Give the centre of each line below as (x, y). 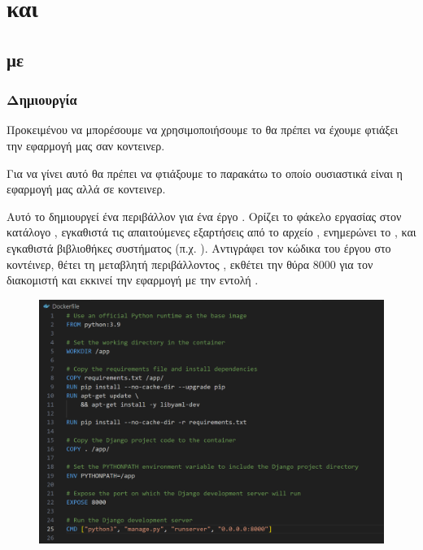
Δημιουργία (42, 100)
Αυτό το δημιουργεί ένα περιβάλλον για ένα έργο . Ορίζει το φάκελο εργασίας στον (204, 216)
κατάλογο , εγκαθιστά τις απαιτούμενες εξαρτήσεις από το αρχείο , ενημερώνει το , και (211, 232)
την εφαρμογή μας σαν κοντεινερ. (86, 145)
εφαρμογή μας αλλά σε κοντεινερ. (86, 189)
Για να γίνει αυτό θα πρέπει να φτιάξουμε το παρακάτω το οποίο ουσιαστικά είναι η (205, 173)
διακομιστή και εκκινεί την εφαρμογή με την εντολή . (133, 280)
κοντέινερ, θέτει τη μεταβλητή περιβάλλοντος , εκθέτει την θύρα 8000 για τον (190, 264)
